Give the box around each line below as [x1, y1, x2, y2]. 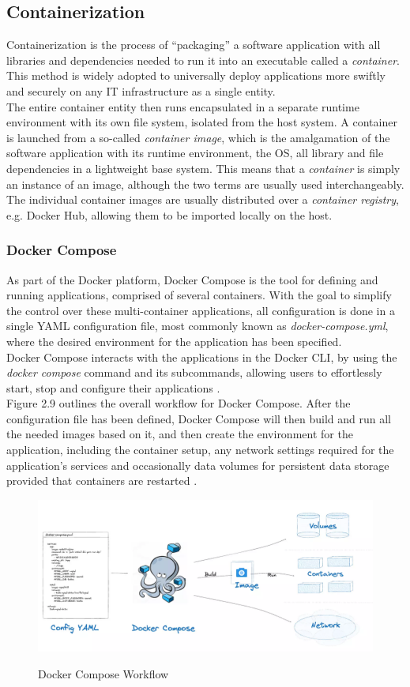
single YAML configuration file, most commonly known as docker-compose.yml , [6, 317, 389, 334]
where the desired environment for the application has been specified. [6, 332, 342, 349]
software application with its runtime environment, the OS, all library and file [6, 145, 384, 161]
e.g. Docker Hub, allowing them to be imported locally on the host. [6, 206, 333, 223]
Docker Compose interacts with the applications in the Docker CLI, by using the [6, 348, 397, 365]
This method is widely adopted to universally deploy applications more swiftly [6, 67, 386, 84]
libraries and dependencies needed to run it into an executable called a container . [6, 51, 400, 68]
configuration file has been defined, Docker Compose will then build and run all [6, 410, 392, 426]
